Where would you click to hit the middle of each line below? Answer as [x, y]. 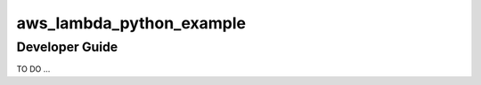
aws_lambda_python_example [131, 23]
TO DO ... [33, 69]
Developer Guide [67, 47]
